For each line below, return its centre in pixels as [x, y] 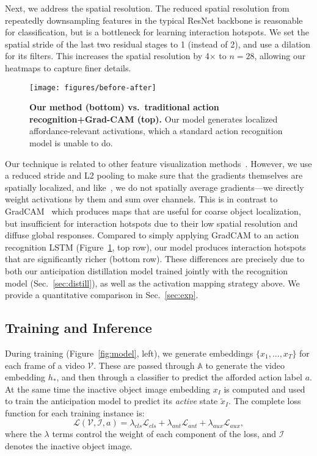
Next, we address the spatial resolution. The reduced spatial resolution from [147, 8]
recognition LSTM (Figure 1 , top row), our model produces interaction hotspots [155, 247]
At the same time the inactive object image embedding [108, 389]
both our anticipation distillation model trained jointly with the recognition [147, 270]
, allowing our [280, 56]
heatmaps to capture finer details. [68, 67]
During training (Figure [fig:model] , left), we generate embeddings [129, 353]
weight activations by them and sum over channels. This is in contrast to [141, 199]
